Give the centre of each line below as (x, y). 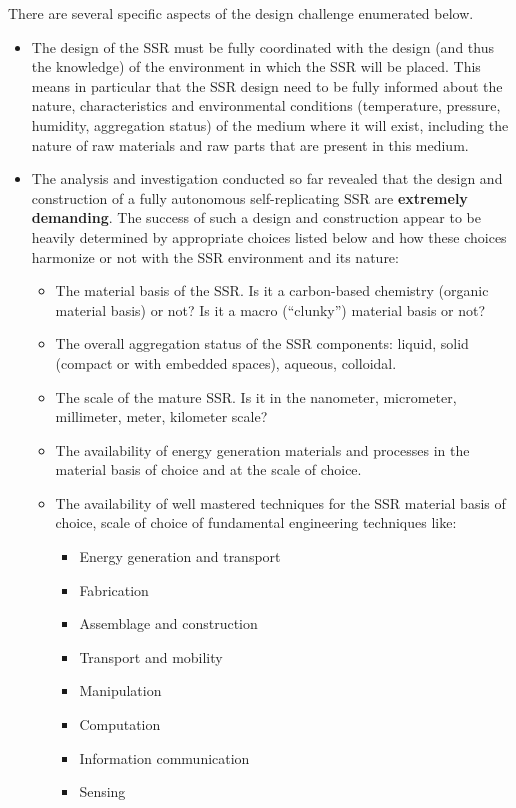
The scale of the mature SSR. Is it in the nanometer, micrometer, (256, 396)
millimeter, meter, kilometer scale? (161, 416)
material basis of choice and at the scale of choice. (208, 469)
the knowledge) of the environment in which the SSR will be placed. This (256, 66)
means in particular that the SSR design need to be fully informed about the (267, 85)
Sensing (102, 791)
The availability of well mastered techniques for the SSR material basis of (280, 502)
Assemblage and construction (168, 623)
